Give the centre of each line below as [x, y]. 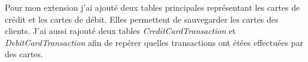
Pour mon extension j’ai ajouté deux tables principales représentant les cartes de [153, 7]
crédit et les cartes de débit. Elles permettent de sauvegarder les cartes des [142, 19]
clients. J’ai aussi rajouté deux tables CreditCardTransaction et [121, 31]
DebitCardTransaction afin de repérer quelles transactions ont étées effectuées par [154, 42]
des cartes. [24, 54]
